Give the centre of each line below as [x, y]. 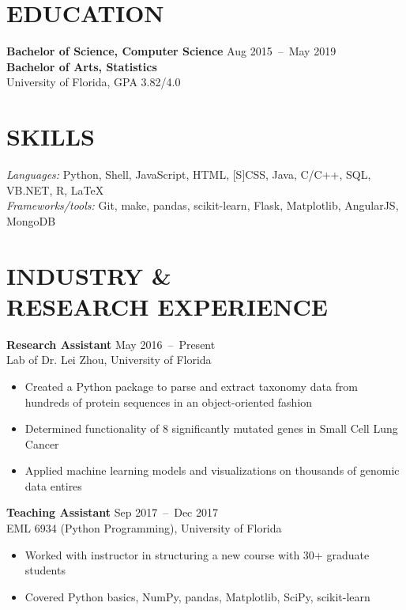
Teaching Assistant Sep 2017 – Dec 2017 [112, 512]
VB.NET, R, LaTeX [55, 189]
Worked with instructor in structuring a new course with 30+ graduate [197, 554]
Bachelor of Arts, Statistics [82, 66]
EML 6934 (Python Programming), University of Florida [144, 528]
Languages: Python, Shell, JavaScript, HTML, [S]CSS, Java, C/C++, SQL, [189, 174]
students [45, 570]
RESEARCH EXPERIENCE [167, 306]
